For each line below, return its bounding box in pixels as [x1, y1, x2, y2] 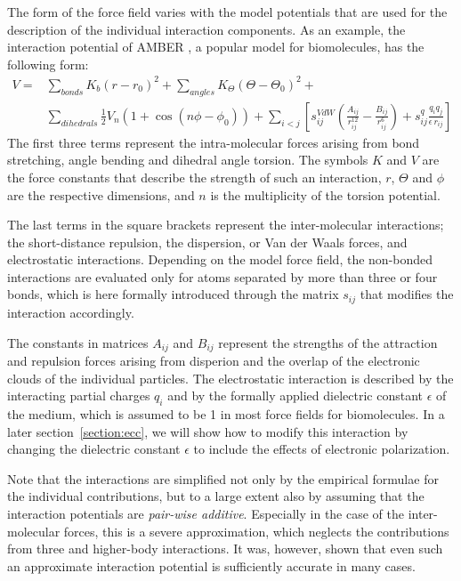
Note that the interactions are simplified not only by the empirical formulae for [7, 469, 439, 488]
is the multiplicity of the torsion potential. [210, 185, 441, 204]
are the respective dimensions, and [7, 185, 195, 204]
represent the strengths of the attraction [218, 333, 438, 351]
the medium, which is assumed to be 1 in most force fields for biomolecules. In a [7, 404, 445, 423]
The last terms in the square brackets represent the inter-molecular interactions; [7, 215, 444, 234]
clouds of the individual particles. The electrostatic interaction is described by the [7, 368, 454, 387]
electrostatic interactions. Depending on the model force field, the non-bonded [7, 250, 433, 269]
